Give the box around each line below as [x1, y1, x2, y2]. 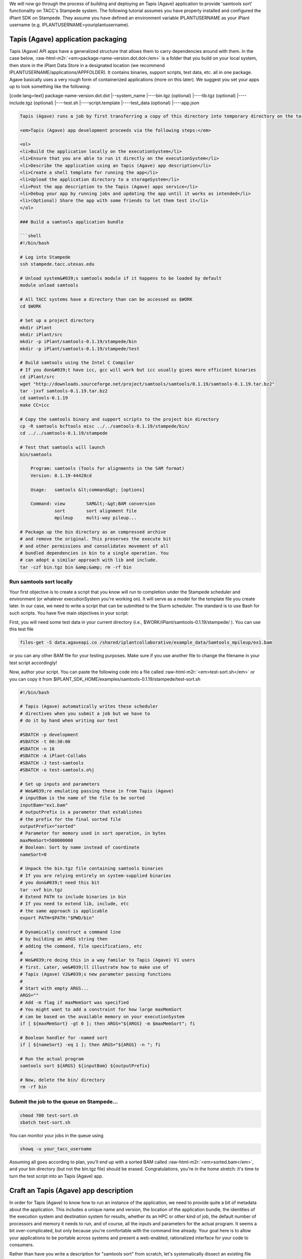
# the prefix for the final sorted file [20, 816, 121, 822]
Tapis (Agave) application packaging [9, 35, 127, 43]
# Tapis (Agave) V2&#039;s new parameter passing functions [20, 971, 172, 977]
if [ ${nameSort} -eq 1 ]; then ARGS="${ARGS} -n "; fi [20, 1042, 161, 1047]
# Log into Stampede [20, 254, 70, 260]
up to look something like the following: [9, 84, 91, 90]
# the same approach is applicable [20, 908, 108, 914]
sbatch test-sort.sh [20, 1120, 70, 1126]
